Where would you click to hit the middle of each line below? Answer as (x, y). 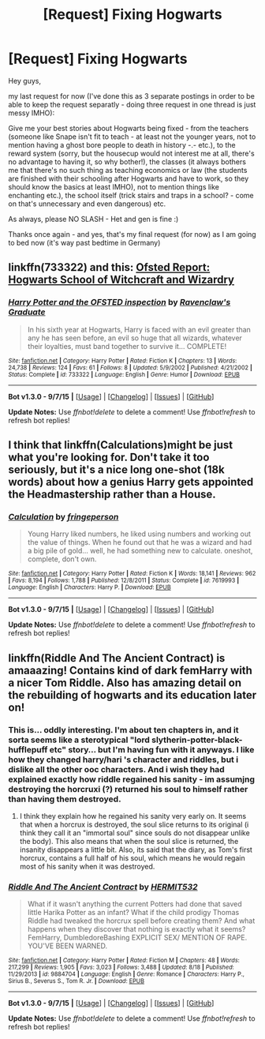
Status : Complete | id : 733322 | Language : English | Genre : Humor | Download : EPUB (124, 374)
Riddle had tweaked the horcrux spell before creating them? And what (141, 921)
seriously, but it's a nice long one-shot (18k (116, 470)
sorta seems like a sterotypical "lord (79, 740)
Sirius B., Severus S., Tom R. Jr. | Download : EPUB (76, 981)
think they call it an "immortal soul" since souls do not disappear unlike (134, 833)
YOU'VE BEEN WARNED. (67, 946)
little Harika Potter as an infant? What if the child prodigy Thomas (133, 913)
